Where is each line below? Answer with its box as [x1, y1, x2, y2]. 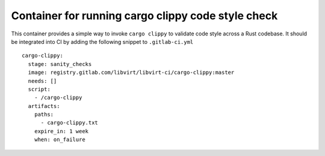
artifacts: [28, 103, 60, 109]
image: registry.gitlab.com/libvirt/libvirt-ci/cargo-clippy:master [28, 69, 235, 76]
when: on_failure [34, 136, 85, 143]
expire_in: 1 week [34, 128, 89, 134]
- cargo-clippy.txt [40, 119, 99, 126]
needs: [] [28, 77, 57, 84]
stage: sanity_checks [28, 61, 92, 67]
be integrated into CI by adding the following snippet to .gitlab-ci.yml [11, 38, 194, 45]
